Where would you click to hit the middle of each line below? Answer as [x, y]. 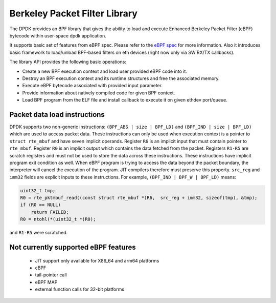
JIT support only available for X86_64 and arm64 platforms [97, 260]
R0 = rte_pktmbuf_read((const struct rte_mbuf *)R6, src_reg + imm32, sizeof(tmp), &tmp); [139, 198]
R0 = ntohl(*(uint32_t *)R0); [58, 219]
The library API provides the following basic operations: [68, 62]
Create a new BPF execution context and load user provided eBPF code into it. [105, 71]
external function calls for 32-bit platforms [80, 289]
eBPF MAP [46, 282]
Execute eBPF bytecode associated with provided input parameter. [93, 86]
